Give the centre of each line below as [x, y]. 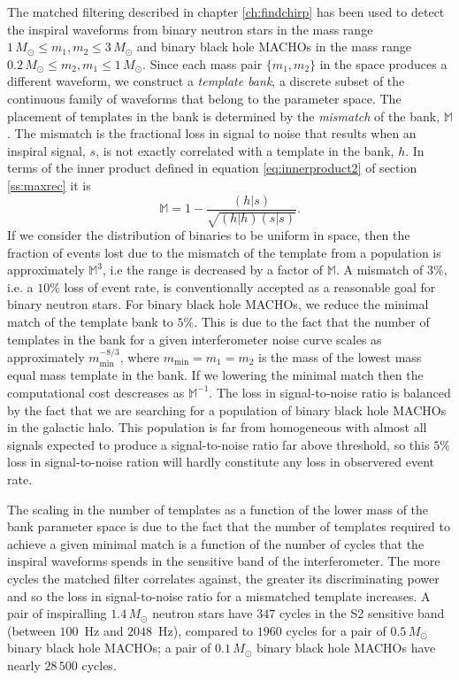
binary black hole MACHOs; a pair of [109, 648]
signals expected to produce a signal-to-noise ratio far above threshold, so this [218, 444]
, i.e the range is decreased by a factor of [213, 270]
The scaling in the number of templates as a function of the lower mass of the [218, 509]
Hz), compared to [206, 630]
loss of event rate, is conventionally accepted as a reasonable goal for [250, 286]
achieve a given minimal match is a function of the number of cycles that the [216, 543]
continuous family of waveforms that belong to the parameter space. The [204, 98]
